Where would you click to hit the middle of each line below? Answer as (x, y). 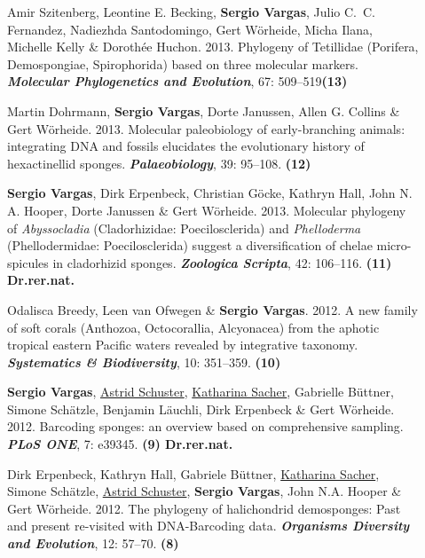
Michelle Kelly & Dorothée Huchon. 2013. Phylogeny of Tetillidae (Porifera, (213, 47)
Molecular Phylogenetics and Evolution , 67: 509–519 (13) (177, 81)
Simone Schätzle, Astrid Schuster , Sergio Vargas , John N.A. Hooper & (205, 491)
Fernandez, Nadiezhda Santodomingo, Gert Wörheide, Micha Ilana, (190, 29)
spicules (28, 262)
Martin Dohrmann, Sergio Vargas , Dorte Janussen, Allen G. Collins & (204, 110)
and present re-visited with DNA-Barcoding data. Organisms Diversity (209, 526)
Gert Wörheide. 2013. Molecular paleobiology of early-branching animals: (206, 128)
